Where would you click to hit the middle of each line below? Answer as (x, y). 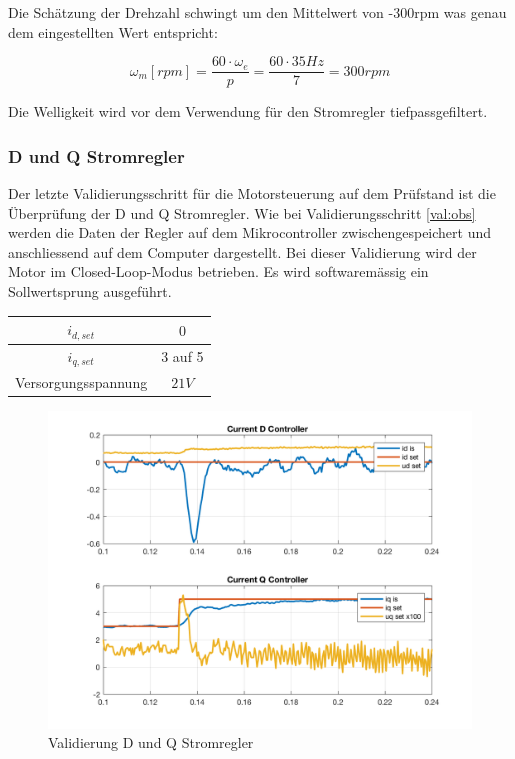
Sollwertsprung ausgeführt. (90, 291)
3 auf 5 (182, 356)
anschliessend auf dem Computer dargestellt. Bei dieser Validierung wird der (242, 251)
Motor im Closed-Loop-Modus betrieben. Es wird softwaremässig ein (218, 271)
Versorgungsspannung (81, 381)
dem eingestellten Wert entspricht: (113, 31)
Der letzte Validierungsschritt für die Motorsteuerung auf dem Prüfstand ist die (252, 193)
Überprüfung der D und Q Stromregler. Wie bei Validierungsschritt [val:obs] (242, 212)
